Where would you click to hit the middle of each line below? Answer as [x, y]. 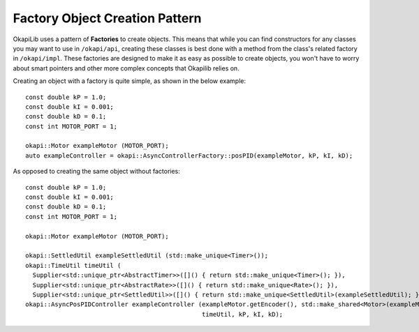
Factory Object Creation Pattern [107, 18]
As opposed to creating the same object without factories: [97, 172]
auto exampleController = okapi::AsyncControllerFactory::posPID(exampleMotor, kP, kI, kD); [189, 156]
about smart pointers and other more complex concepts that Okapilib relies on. [126, 68]
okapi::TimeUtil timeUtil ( [73, 265]
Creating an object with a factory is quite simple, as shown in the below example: [129, 81]
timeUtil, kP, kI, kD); [242, 314]
